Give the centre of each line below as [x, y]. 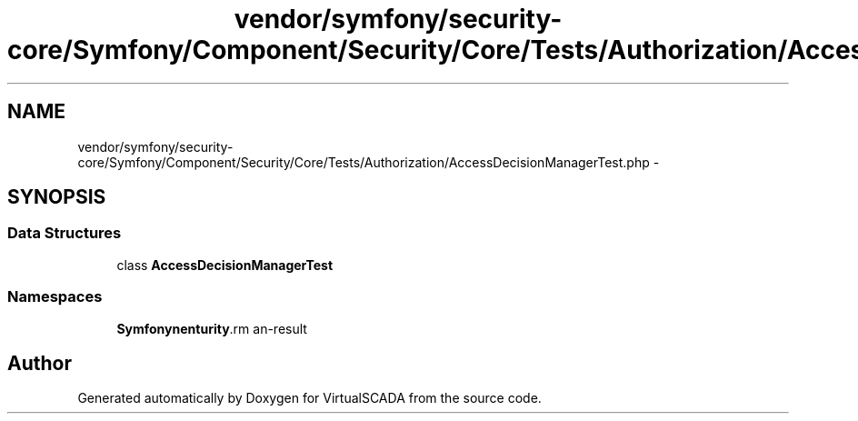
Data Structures [65, 233]
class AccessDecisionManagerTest [225, 265]
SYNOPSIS [57, 197]
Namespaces [55, 297]
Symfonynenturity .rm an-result [212, 328]
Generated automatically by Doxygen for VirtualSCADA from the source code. [309, 398]
